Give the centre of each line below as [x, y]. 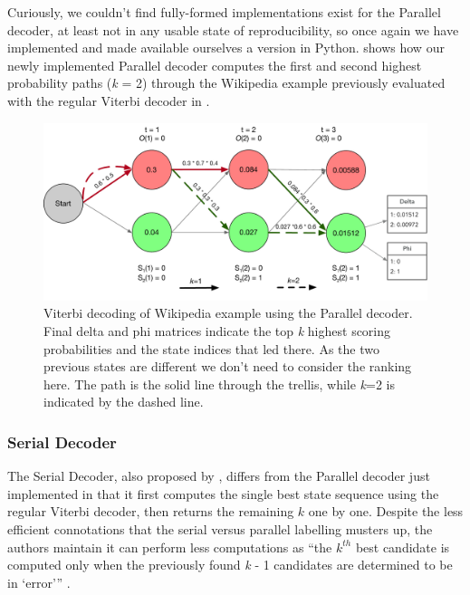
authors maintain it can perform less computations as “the [170, 547]
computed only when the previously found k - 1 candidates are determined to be [230, 565]
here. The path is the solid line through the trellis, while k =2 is [220, 384]
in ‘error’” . [39, 582]
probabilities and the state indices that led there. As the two [211, 348]
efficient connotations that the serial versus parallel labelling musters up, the [220, 528]
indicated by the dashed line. [124, 402]
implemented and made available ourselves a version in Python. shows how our [226, 48]
